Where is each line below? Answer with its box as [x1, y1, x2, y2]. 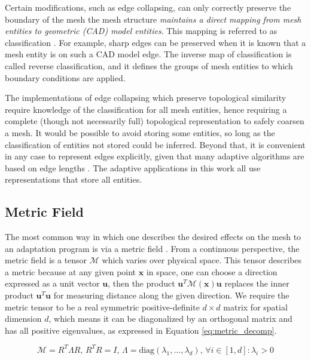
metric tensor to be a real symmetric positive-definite [5, 300, 200, 313]
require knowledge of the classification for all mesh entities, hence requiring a [5, 103, 287, 115]
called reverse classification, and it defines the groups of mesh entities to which [5, 59, 293, 72]
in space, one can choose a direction [146, 265, 278, 278]
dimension [5, 312, 42, 325]
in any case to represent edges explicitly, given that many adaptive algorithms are [5, 150, 304, 162]
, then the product [108, 277, 175, 290]
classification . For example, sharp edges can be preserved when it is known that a [5, 36, 306, 48]
